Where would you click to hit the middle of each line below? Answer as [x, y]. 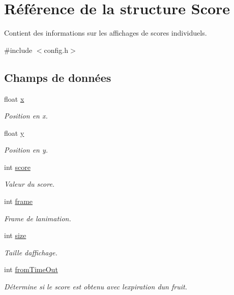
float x [14, 98]
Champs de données [58, 77]
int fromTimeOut [31, 269]
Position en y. [26, 150]
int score [17, 167]
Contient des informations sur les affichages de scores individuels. [106, 33]
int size [15, 235]
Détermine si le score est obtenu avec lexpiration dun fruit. [96, 287]
